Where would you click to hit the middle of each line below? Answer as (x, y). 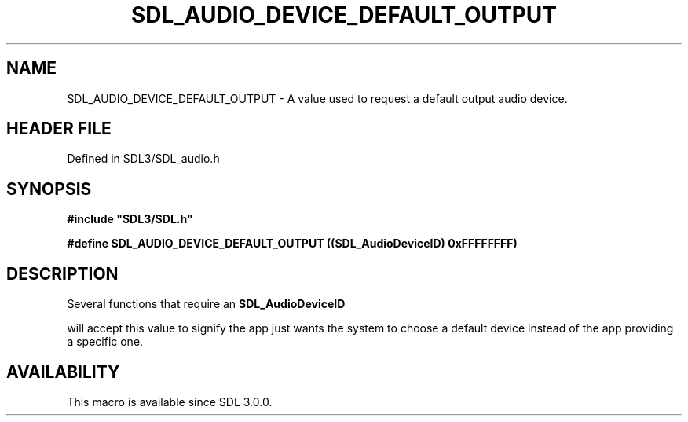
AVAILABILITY (63, 372)
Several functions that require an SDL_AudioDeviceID (206, 304)
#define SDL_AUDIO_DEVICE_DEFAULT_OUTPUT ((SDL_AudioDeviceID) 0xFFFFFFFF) (292, 244)
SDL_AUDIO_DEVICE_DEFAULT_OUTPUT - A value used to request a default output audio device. (317, 98)
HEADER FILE (59, 129)
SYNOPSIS (49, 189)
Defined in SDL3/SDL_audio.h (143, 159)
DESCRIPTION (62, 273)
